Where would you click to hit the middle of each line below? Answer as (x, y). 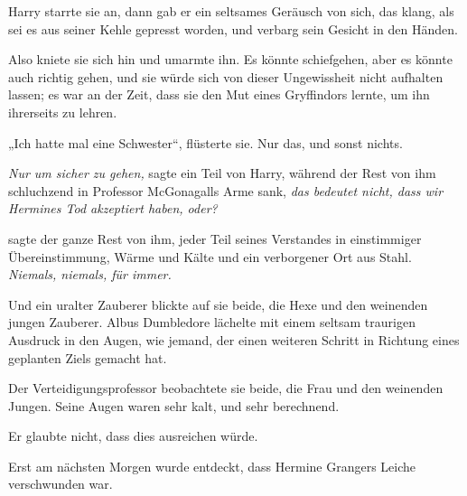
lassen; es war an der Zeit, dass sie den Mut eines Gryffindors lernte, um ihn (219, 94)
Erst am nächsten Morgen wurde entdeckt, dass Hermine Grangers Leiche (212, 466)
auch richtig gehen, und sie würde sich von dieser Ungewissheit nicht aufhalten (226, 76)
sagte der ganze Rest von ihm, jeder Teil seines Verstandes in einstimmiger (215, 238)
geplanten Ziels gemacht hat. (88, 357)
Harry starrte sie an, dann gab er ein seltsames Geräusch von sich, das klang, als (231, 11)
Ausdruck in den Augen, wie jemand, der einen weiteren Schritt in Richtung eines (234, 339)
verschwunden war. (61, 484)
